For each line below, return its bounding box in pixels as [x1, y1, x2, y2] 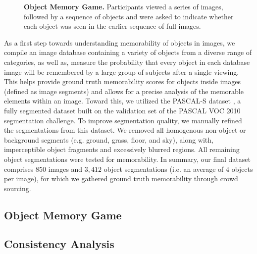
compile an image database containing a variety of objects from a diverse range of [4, 47, 252, 57]
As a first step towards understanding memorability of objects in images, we [4, 37, 235, 48]
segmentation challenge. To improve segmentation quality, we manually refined [4, 115, 242, 125]
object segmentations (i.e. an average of [103, 163, 224, 174]
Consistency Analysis [4, 236, 114, 252]
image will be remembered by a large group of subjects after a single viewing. [4, 66, 239, 77]
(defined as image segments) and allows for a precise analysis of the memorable [4, 86, 244, 96]
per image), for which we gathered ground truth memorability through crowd [4, 173, 238, 184]
